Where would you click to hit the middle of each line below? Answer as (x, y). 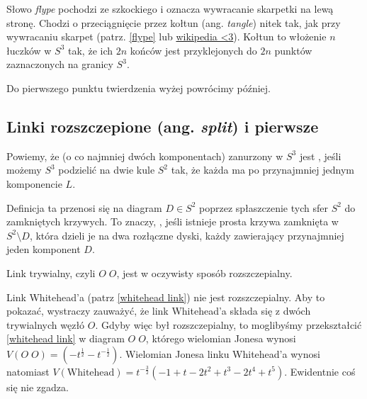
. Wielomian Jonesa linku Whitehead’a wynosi (220, 353)
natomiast (28, 371)
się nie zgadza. (38, 387)
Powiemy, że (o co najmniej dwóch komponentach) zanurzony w (145, 156)
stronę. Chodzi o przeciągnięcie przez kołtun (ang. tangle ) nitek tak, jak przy (174, 22)
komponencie (34, 183)
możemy (24, 170)
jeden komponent (44, 249)
